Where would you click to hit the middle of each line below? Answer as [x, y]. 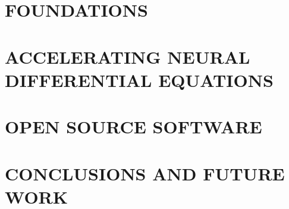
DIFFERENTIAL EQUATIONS [139, 79]
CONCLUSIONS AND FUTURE [145, 173]
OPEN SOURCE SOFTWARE [133, 127]
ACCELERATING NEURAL [128, 56]
